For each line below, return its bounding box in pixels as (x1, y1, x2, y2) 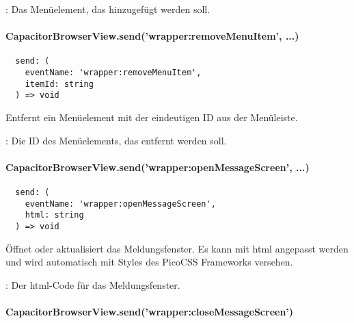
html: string (25, 210, 84, 220)
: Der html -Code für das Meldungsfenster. (5, 277, 180, 292)
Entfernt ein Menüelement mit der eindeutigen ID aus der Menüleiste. (5, 110, 298, 125)
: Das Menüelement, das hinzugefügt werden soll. (5, 2, 210, 16)
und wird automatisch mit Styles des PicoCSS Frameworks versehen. (5, 255, 293, 269)
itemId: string (25, 79, 94, 89)
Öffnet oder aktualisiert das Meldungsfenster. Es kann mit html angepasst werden (5, 241, 349, 255)
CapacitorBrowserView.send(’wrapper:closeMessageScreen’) (5, 305, 294, 318)
